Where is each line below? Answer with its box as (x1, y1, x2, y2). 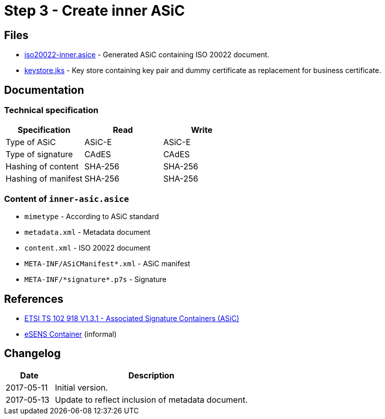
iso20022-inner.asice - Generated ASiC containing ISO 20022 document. (24, 50, 270, 59)
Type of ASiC (6, 137, 56, 148)
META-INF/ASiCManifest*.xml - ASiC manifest (24, 259, 190, 268)
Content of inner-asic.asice (4, 193, 129, 204)
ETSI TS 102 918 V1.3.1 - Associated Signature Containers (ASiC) (24, 313, 239, 323)
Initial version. (55, 382, 108, 393)
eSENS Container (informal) (24, 329, 117, 338)
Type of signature (6, 149, 73, 160)
